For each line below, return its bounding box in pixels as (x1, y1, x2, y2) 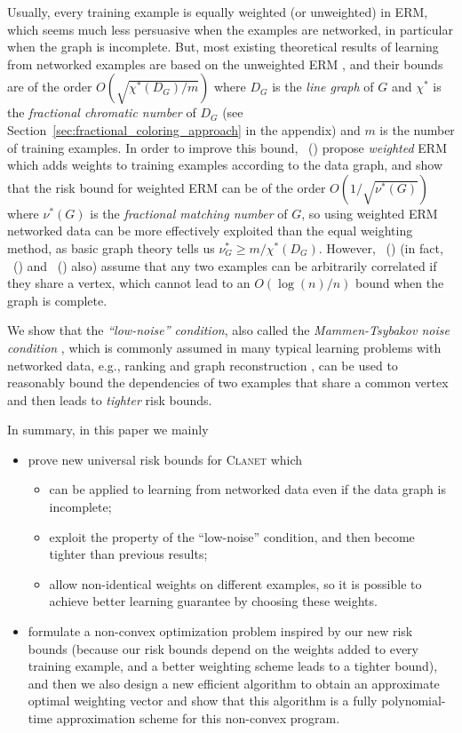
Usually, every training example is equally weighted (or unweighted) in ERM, (7, 3, 428, 20)
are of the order (7, 77, 92, 96)
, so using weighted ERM (301, 203, 438, 222)
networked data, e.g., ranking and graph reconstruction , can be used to (7, 355, 398, 374)
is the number (379, 120, 455, 139)
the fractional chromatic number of (7, 103, 196, 122)
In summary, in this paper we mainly (7, 420, 209, 439)
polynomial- (381, 691, 446, 710)
